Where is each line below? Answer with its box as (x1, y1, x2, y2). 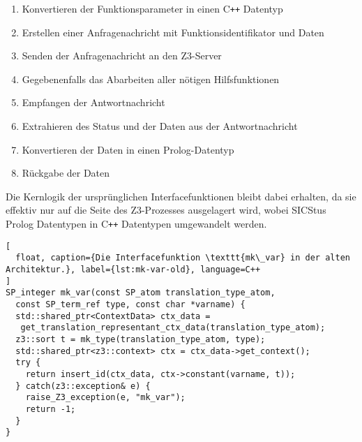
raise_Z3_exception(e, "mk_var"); (25, 392, 186, 403)
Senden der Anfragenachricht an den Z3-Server (22, 48, 222, 63)
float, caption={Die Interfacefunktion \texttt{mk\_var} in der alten (15, 253, 350, 263)
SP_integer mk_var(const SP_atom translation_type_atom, (6, 288, 276, 298)
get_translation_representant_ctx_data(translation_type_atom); (20, 323, 326, 333)
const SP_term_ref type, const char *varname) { (15, 299, 246, 309)
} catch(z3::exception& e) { (15, 381, 151, 391)
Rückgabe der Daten (22, 165, 110, 180)
